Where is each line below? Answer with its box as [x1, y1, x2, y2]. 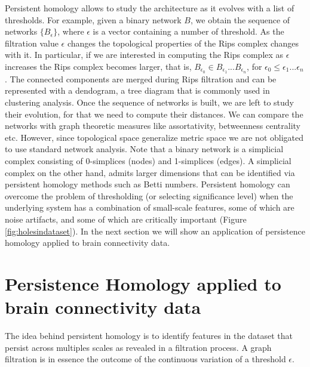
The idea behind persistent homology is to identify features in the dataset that [5, 329, 293, 342]
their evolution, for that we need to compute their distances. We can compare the [5, 107, 303, 120]
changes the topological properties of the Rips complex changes [67, 36, 299, 49]
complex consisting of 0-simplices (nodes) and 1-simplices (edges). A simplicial [5, 154, 291, 166]
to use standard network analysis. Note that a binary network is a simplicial [5, 143, 284, 155]
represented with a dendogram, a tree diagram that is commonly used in [5, 84, 270, 97]
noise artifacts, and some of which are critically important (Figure [5, 212, 247, 225]
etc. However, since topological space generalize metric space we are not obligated [5, 131, 304, 143]
